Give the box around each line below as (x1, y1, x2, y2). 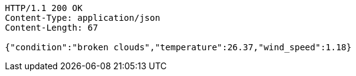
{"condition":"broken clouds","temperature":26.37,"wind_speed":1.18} (5, 42, 352, 52)
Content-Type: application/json (5, 13, 160, 23)
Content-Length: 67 (5, 23, 98, 32)
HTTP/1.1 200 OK (5, 3, 83, 13)
